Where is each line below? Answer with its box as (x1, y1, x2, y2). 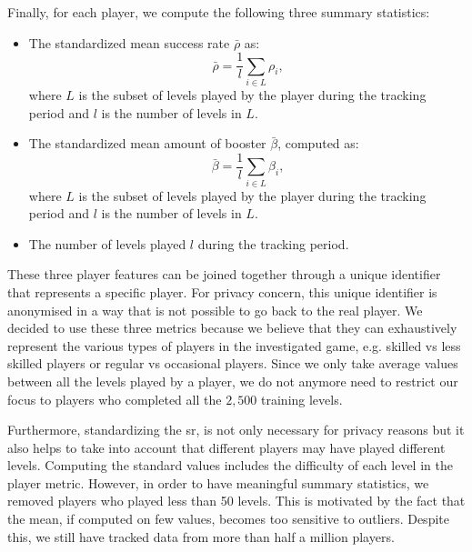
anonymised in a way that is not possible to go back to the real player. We (7, 300, 423, 319)
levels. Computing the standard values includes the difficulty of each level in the (7, 456, 453, 475)
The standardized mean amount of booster (28, 134, 266, 153)
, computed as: (277, 134, 359, 153)
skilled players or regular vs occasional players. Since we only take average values (7, 354, 458, 373)
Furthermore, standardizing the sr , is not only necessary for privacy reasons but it (7, 420, 465, 439)
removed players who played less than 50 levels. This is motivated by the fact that (7, 491, 466, 510)
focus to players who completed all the (7, 389, 222, 408)
